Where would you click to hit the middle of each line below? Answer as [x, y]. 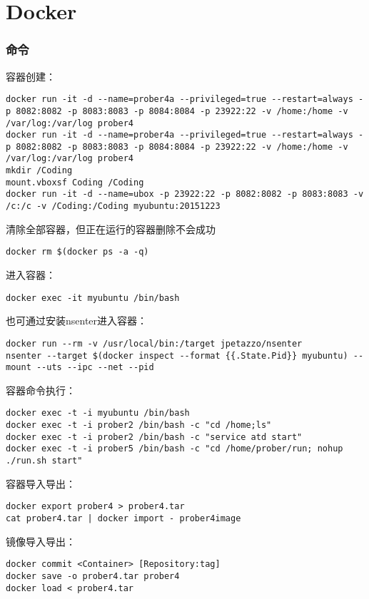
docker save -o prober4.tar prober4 [93, 576]
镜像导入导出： [41, 541]
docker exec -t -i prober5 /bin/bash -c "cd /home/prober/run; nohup [175, 449]
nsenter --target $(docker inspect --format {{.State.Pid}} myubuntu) [177, 355]
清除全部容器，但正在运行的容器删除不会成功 [111, 229]
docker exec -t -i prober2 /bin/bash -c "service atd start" [154, 437]
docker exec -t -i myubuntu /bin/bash [98, 413]
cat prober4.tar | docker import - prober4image [123, 518]
